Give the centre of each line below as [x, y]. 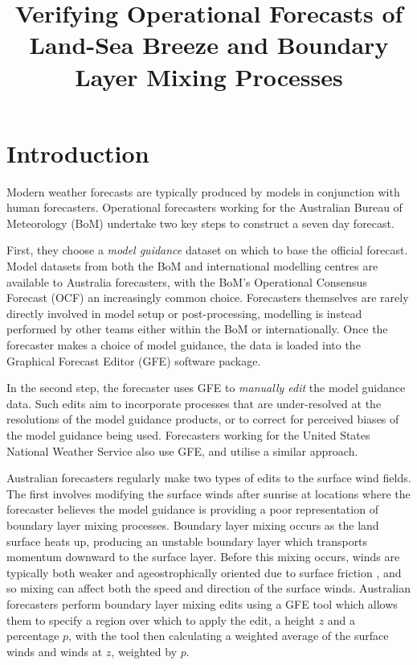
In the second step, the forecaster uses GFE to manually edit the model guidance [206, 388]
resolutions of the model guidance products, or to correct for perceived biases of [203, 419]
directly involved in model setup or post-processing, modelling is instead [184, 313]
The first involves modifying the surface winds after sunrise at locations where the [208, 493]
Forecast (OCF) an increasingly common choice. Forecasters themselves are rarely [208, 297]
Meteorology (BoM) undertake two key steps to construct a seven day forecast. [200, 223]
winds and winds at [55, 651]
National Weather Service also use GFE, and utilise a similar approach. [182, 450]
